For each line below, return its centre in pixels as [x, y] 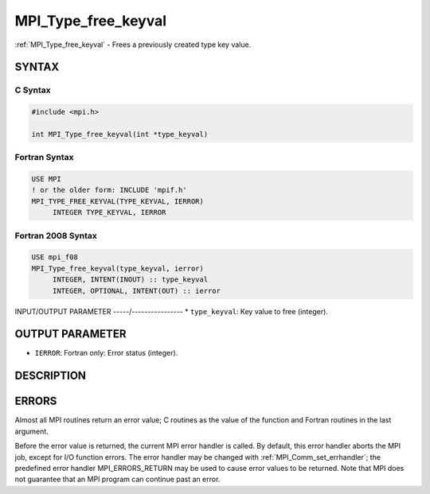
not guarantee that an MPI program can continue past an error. [117, 479]
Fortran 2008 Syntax [56, 235]
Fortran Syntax [44, 158]
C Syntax [33, 90]
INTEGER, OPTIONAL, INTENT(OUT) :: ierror [136, 291]
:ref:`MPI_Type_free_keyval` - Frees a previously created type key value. [133, 45]
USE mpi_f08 [55, 257]
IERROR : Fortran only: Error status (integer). [106, 353]
